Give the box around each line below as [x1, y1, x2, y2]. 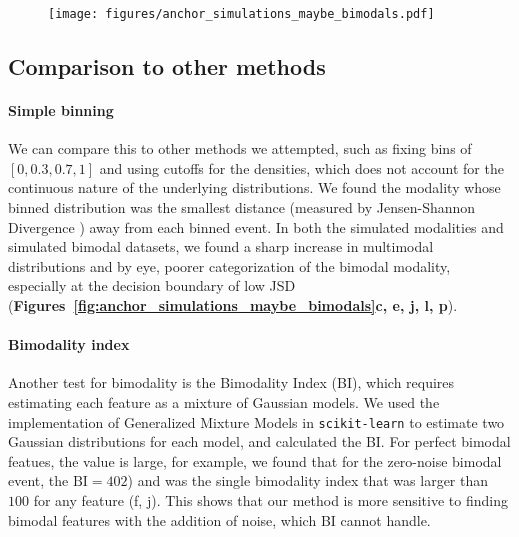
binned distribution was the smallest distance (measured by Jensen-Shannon [8, 197, 476, 218]
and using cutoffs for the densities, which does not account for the [99, 157, 504, 178]
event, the [8, 470, 69, 491]
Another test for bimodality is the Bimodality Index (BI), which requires [8, 372, 455, 393]
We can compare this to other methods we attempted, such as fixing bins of [8, 138, 472, 159]
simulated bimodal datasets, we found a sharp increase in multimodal [8, 236, 434, 257]
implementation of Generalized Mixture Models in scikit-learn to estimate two [8, 411, 505, 432]
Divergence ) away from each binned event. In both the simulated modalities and [8, 216, 504, 237]
